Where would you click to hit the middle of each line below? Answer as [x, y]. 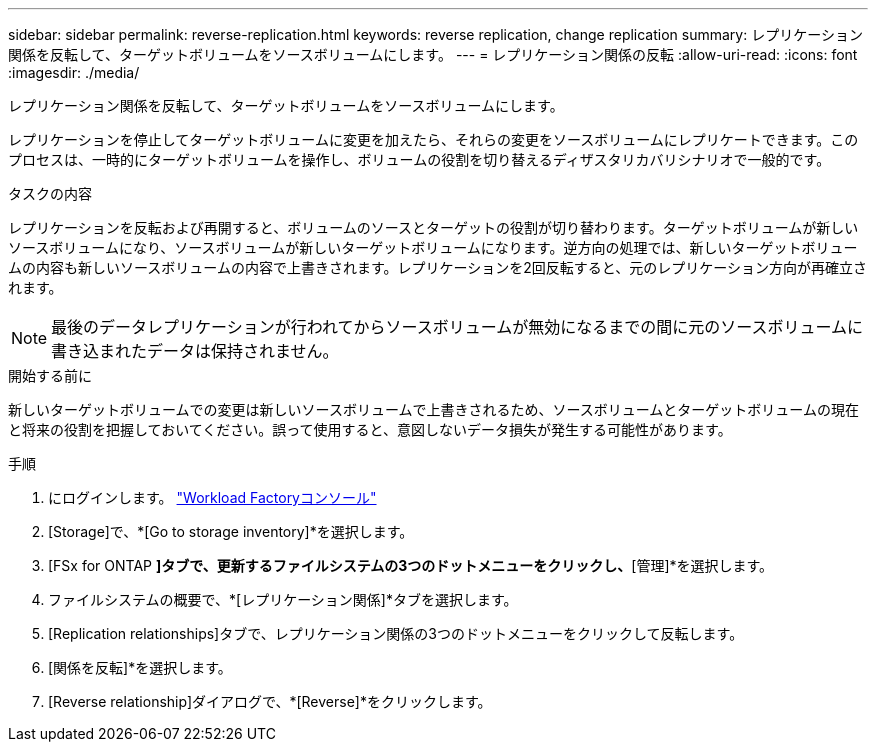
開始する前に [50, 375]
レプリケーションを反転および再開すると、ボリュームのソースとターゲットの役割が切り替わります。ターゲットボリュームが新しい [433, 227]
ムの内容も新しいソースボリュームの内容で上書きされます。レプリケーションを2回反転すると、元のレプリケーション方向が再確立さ [437, 267]
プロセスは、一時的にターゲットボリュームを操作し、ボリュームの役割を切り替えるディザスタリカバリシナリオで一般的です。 [419, 159]
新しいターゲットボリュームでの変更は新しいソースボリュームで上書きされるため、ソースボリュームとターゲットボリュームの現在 [433, 409]
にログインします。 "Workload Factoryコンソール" [212, 497]
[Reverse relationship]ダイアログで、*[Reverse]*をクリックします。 [270, 701]
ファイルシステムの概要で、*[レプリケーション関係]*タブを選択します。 [283, 599]
